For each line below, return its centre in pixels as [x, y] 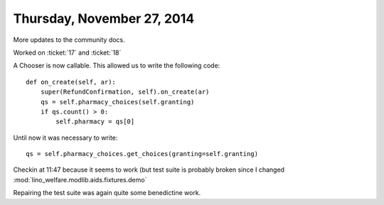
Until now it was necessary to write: [65, 138]
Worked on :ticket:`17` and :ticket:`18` [67, 52]
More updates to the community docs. [69, 40]
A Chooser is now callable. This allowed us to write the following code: [117, 66]
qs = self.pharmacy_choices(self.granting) [117, 102]
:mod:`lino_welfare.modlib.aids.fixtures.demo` [80, 179]
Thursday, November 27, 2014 [104, 18]
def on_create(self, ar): [71, 82]
